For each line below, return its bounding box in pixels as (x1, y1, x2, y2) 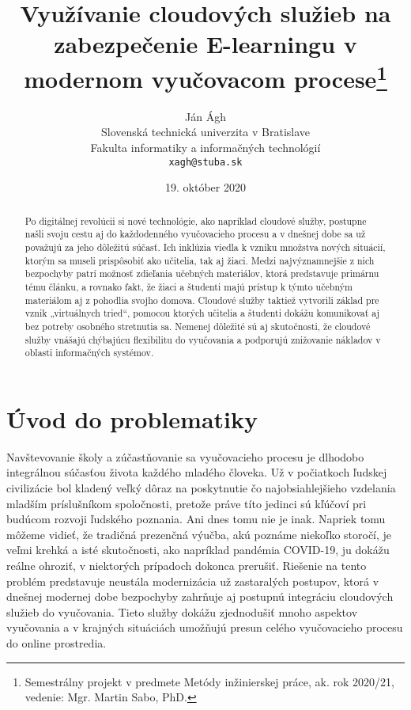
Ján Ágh (185, 108, 226, 124)
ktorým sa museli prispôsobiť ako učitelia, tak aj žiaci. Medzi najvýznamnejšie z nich (25, 253, 375, 267)
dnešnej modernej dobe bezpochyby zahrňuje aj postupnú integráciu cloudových (6, 588, 394, 605)
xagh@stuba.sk (168, 156, 243, 168)
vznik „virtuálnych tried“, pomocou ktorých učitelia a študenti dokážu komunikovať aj (25, 306, 380, 320)
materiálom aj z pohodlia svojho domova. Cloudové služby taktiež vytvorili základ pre (25, 293, 379, 306)
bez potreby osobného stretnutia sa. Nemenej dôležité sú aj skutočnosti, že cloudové (25, 319, 371, 332)
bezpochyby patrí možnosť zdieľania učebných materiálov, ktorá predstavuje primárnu (25, 267, 379, 280)
